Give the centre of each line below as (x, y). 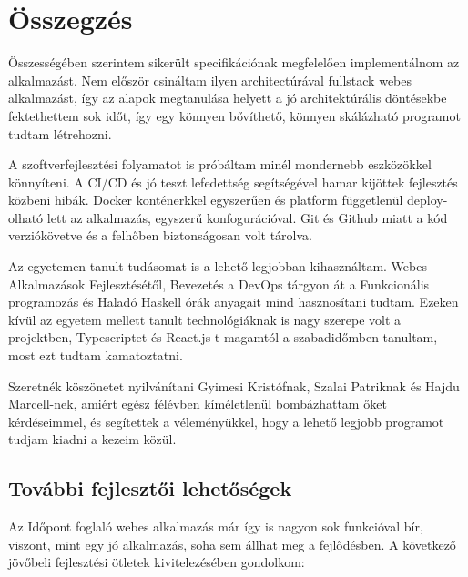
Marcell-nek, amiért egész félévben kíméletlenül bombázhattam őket (198, 404)
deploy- (427, 200)
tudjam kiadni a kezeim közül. (92, 439)
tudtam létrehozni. (60, 133)
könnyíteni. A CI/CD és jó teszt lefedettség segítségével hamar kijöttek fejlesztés (233, 182)
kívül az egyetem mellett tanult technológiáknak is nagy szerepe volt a (205, 319)
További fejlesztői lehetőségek (150, 488)
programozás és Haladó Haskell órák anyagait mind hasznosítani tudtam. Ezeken (234, 302)
